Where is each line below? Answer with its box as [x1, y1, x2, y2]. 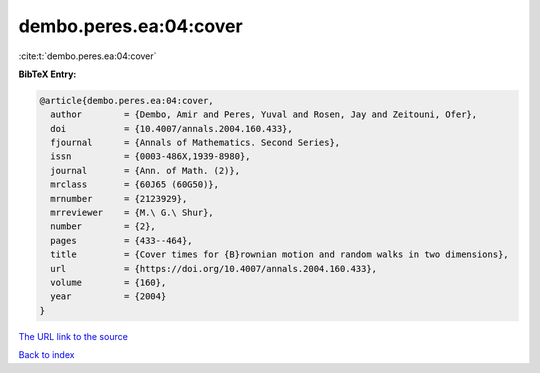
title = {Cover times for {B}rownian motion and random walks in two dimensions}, [50, 249, 509, 260]
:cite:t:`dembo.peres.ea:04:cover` [18, 50, 157, 62]
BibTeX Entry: [18, 68, 77, 80]
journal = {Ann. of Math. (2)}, [50, 165, 240, 176]
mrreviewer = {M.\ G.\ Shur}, [50, 207, 214, 219]
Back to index [18, 349, 75, 361]
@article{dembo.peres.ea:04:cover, [39, 95, 214, 106]
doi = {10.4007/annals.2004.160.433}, [50, 123, 294, 134]
